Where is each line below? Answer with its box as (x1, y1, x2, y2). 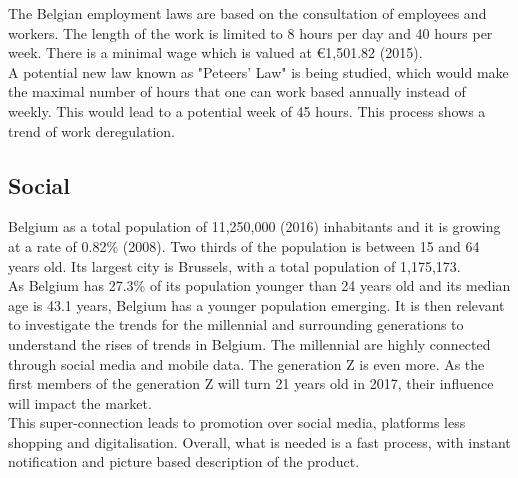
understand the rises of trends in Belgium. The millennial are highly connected (8, 333, 491, 354)
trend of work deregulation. (8, 120, 175, 141)
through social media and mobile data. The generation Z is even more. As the (8, 353, 485, 374)
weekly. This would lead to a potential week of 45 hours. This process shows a (8, 100, 486, 121)
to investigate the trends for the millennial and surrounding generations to (8, 314, 464, 335)
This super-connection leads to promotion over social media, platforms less (8, 412, 466, 433)
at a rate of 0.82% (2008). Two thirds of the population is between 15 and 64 (8, 235, 480, 256)
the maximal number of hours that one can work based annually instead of (8, 81, 466, 102)
